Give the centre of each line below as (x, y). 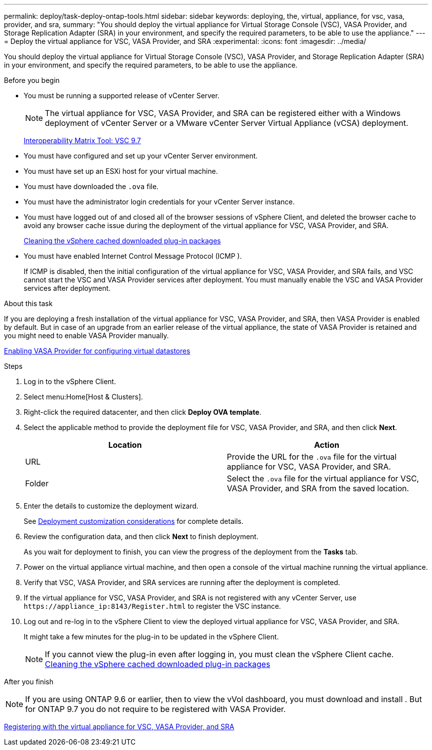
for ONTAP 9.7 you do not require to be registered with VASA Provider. (156, 709)
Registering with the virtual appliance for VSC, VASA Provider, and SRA (119, 727)
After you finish (29, 682)
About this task (28, 303)
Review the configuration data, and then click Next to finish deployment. (141, 536)
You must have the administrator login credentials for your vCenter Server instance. (159, 202)
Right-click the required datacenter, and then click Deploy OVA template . (143, 412)
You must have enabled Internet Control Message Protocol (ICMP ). (133, 256)
